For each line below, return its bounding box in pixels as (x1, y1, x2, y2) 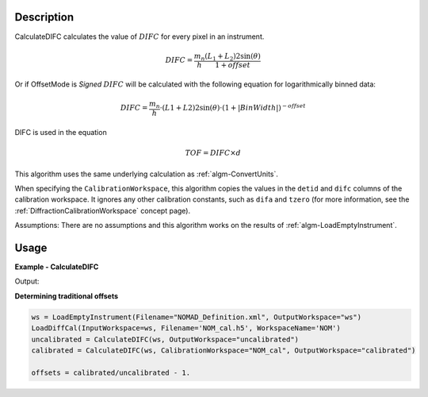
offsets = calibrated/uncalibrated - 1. (31, 368, 190, 377)
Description (14, 10, 75, 24)
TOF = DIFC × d (185, 148, 242, 158)
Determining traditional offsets (14, 291, 119, 301)
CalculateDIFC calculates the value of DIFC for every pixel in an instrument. (14, 32, 265, 41)
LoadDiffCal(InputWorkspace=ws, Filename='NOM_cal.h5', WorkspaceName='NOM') (31, 324, 341, 333)
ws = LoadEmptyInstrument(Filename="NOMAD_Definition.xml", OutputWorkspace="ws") (31, 312, 362, 322)
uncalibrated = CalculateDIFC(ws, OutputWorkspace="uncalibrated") (31, 334, 300, 344)
